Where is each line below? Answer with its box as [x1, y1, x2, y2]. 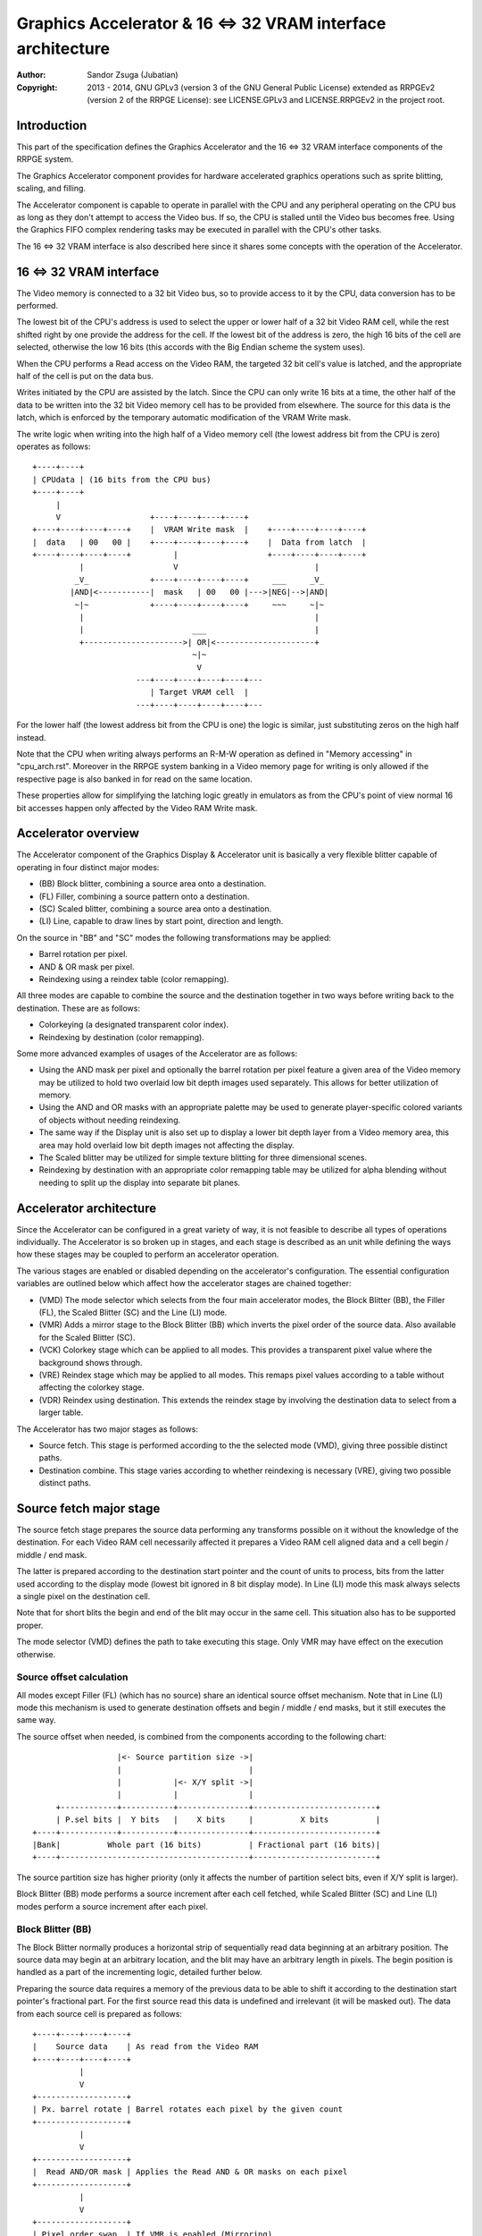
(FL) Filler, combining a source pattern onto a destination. [38, 891, 250, 902]
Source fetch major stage [16, 1501, 161, 1516]
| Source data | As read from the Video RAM [32, 2042, 259, 2052]
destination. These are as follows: [16, 1003, 140, 1013]
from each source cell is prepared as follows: [16, 2008, 183, 2019]
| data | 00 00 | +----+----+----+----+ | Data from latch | [32, 537, 367, 547]
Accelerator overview [16, 826, 140, 841]
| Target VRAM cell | [149, 687, 249, 698]
